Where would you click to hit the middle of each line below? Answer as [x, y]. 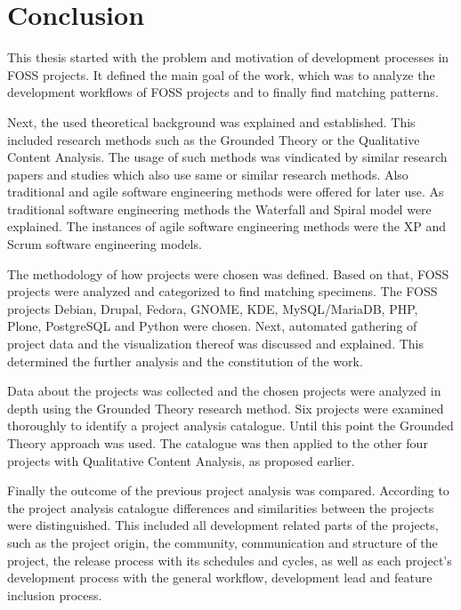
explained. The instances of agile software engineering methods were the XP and [226, 226]
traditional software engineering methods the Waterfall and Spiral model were [219, 209]
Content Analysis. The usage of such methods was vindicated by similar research [227, 157]
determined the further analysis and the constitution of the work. [185, 361]
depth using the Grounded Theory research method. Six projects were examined [226, 408]
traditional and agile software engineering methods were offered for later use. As [226, 192]
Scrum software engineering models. [105, 244]
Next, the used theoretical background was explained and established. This [211, 121]
